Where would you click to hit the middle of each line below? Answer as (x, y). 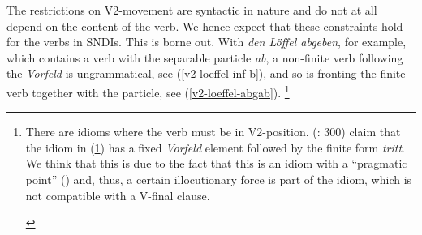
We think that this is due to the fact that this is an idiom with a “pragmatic (216, 163)
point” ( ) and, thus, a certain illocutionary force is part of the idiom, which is (219, 179)
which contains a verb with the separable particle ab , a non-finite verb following (205, 57)
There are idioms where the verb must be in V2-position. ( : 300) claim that (213, 132)
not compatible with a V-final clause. (118, 195)
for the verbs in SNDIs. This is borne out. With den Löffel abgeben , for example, (207, 42)
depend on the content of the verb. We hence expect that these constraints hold (205, 26)
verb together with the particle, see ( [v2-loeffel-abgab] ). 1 (148, 91)
